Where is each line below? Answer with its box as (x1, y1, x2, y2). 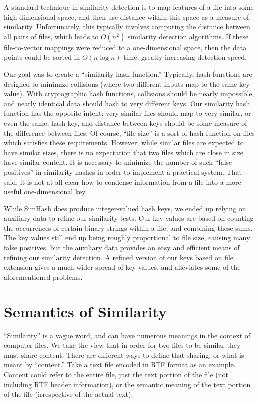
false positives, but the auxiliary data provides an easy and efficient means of (4, 242, 240, 253)
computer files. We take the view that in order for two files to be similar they (4, 340, 241, 350)
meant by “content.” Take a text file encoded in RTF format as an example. (4, 359, 236, 370)
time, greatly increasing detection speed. (123, 52, 247, 62)
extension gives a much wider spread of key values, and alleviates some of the (4, 262, 241, 272)
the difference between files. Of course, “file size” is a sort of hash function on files (4, 127, 255, 138)
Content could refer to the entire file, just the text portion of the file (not (4, 369, 229, 379)
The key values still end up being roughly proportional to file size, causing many (4, 232, 250, 243)
